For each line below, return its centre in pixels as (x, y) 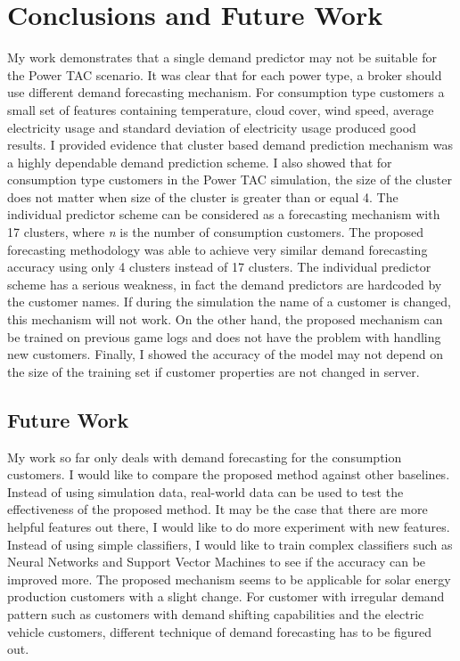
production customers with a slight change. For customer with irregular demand (226, 596)
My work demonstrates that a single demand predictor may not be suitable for (222, 57)
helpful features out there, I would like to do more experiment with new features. (229, 526)
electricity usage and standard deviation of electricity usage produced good (212, 127)
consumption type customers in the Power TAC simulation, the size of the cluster (230, 180)
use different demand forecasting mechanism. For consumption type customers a (226, 92)
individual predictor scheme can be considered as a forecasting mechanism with (224, 214)
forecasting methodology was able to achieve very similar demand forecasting (218, 249)
